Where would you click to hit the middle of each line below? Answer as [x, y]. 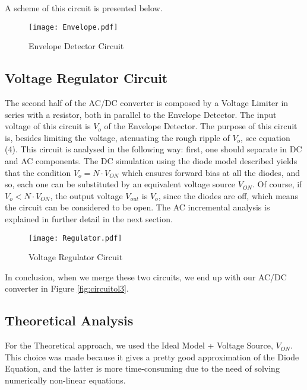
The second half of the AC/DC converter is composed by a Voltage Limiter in [147, 103]
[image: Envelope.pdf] [73, 27]
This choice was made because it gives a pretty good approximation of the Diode [152, 357]
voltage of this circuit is [48, 126]
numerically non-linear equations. [65, 380]
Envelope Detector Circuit [76, 46]
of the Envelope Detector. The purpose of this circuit [201, 126]
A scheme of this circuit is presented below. [84, 8]
